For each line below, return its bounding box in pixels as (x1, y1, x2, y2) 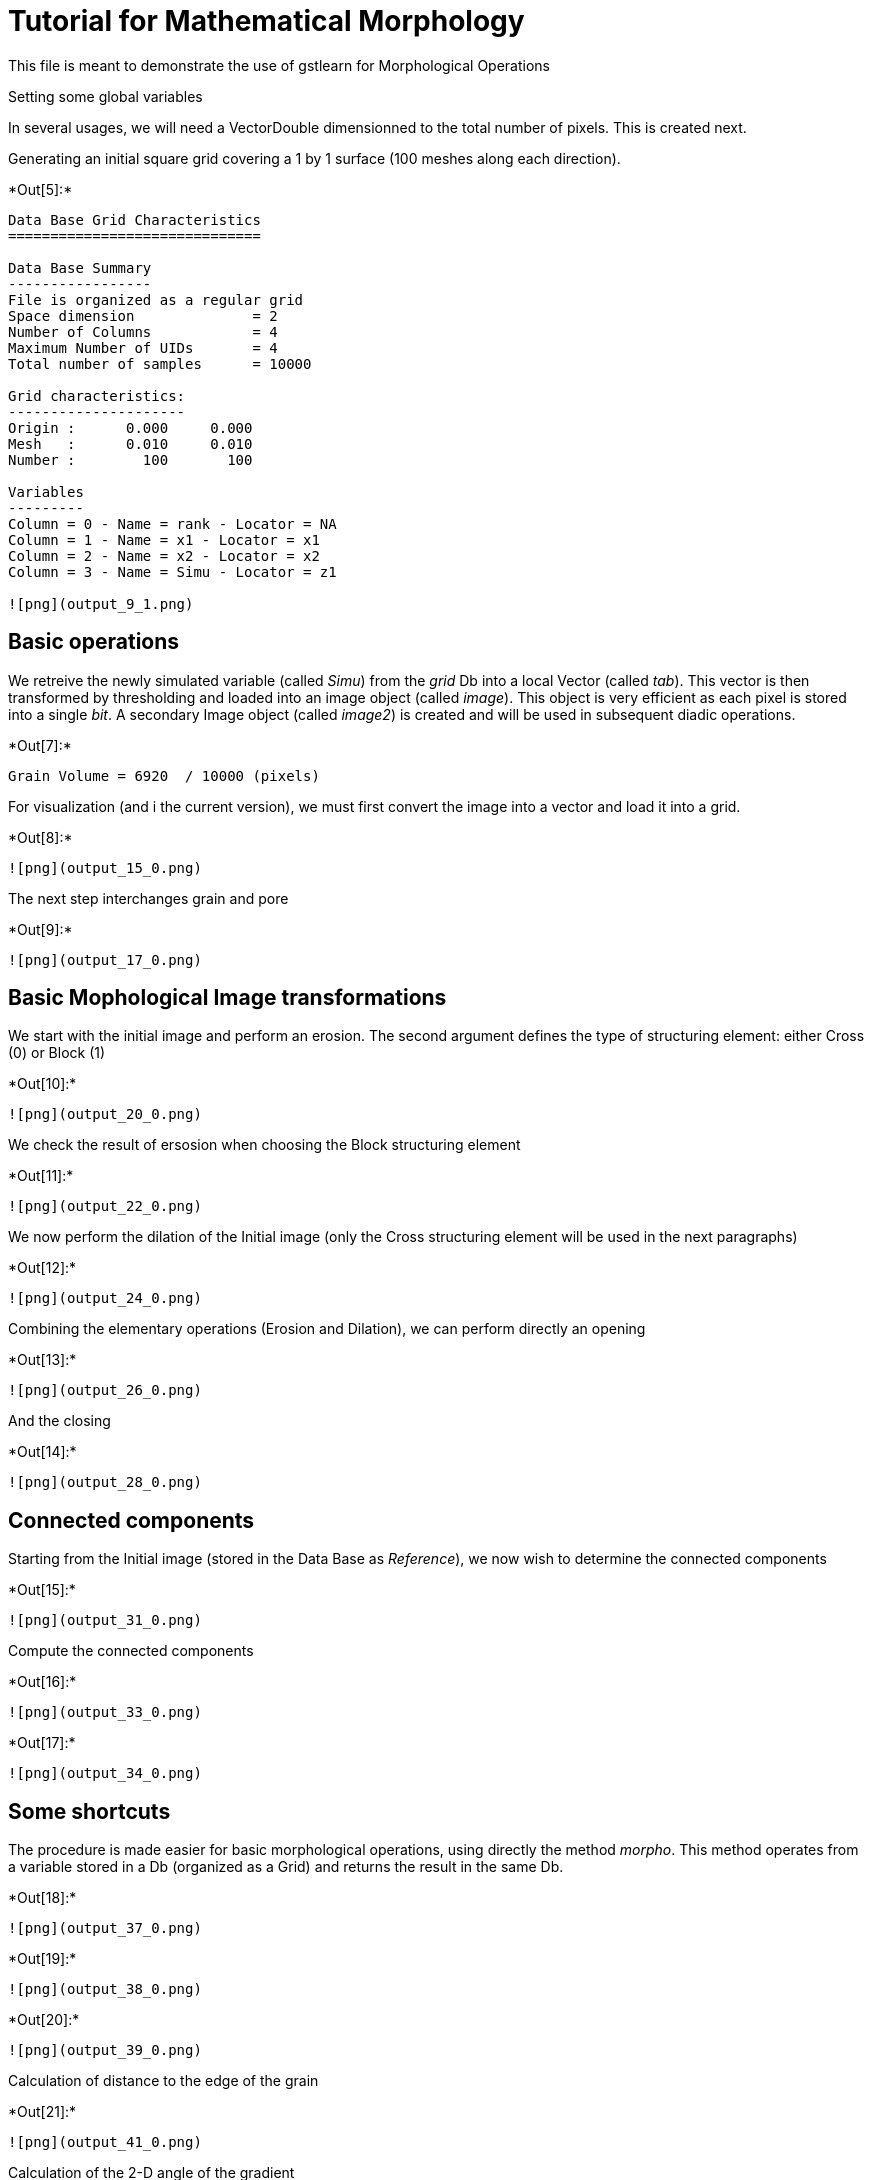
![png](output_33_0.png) (8, 1704, 202, 1721)
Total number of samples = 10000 (8, 355, 312, 372)
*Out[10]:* (8, 1075, 77, 1093)
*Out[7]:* (8, 736, 72, 754)
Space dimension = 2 (8, 307, 278, 324)
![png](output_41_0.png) (8, 2134, 202, 2151)
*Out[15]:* (8, 1581, 76, 1599)
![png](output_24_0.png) (8, 1290, 202, 1307)
